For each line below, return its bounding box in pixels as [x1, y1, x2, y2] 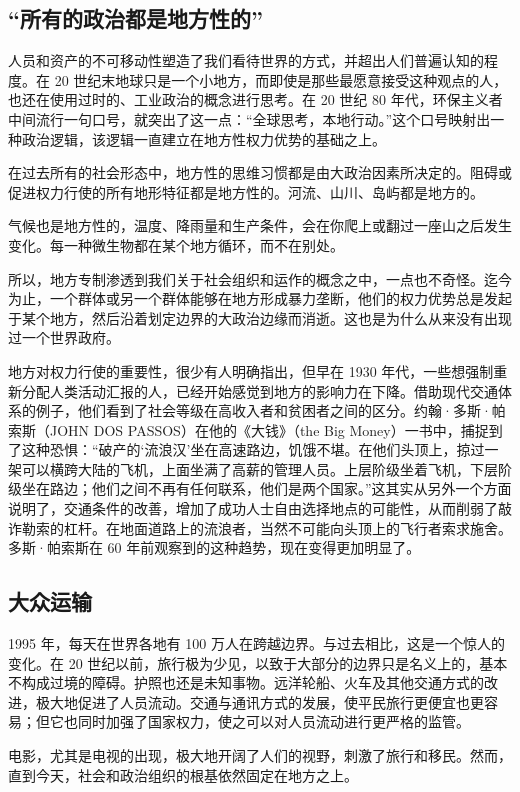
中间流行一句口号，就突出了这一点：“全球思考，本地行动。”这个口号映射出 [8, 108, 491, 129]
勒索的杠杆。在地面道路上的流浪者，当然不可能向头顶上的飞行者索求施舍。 [21, 517, 512, 538]
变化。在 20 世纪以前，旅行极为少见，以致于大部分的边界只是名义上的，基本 [8, 652, 508, 673]
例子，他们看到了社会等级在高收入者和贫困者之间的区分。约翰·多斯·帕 [35, 400, 506, 421]
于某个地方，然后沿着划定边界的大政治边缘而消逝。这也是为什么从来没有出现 [8, 307, 512, 328]
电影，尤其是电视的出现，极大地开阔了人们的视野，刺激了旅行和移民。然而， [8, 745, 512, 766]
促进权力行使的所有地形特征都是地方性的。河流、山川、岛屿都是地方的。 [8, 181, 484, 202]
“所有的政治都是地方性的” [8, 3, 263, 34]
